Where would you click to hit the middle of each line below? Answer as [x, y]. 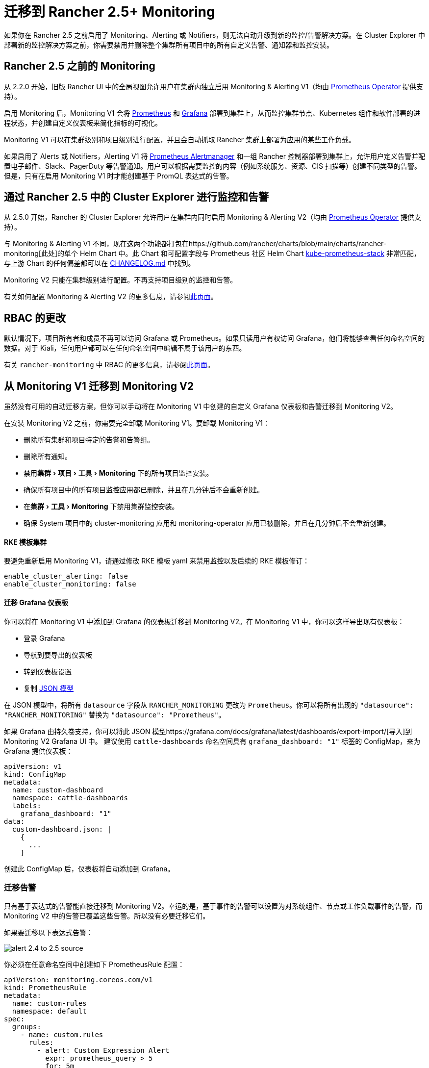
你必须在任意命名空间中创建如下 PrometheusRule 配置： [94, 965]
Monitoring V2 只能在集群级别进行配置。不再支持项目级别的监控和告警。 [121, 280]
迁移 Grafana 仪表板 [36, 602]
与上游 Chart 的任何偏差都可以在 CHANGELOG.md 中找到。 [100, 263]
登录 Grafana [44, 638]
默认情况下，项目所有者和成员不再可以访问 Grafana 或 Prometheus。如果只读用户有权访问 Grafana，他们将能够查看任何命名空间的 [214, 338]
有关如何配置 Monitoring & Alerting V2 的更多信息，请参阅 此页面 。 [111, 297]
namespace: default [49, 1011]
